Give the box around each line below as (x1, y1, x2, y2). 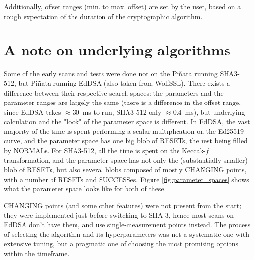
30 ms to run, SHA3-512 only (72, 106, 162, 117)
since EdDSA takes (4, 106, 61, 117)
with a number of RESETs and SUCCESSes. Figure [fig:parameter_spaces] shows (4, 174, 249, 184)
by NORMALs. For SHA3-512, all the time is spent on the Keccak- (4, 145, 206, 156)
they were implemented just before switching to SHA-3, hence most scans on (4, 209, 234, 220)
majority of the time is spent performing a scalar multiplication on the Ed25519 (4, 126, 244, 136)
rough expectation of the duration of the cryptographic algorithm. (4, 11, 203, 21)
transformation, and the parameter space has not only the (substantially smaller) (4, 155, 248, 165)
